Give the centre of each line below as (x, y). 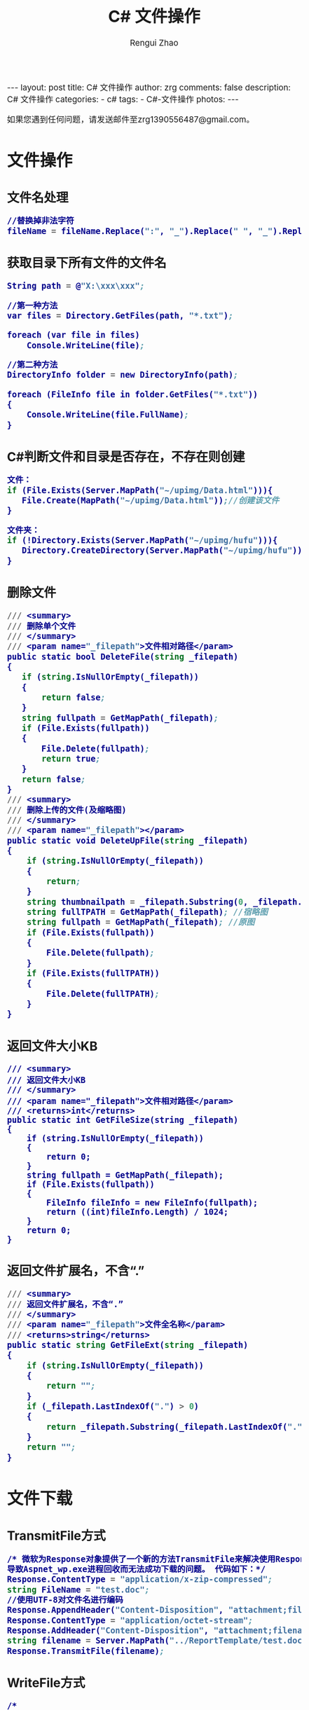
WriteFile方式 (46, 1683)
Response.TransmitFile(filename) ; (86, 1651)
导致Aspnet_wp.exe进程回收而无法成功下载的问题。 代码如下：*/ (137, 1569)
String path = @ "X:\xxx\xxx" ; (76, 286)
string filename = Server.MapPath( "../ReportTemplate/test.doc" (157, 1641)
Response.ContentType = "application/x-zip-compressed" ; (140, 1579)
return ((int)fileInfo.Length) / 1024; (137, 1212)
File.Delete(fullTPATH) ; (103, 994)
